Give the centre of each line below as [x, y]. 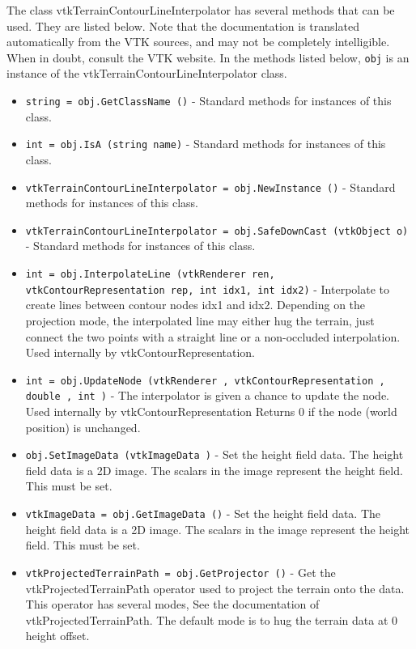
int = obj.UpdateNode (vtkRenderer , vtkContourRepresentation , [205, 381]
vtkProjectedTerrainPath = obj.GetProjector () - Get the [180, 572]
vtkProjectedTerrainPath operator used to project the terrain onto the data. [215, 588]
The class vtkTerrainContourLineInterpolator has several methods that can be [201, 10]
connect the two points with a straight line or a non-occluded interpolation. [213, 336]
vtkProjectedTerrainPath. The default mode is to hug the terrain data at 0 [211, 619]
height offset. [57, 636]
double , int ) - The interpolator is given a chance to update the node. [208, 395]
